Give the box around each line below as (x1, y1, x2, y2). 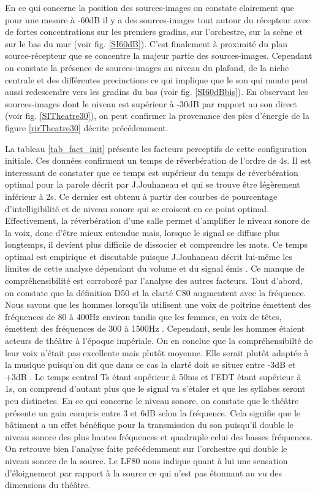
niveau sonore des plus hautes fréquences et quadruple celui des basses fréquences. (5, 430, 313, 443)
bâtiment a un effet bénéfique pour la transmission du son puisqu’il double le (5, 418, 294, 431)
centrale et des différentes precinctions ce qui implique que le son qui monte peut (5, 73, 309, 86)
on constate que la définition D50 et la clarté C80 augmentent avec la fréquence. (5, 286, 306, 299)
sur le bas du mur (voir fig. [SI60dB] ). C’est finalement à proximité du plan (5, 37, 288, 50)
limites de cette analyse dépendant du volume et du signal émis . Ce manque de (5, 262, 305, 275)
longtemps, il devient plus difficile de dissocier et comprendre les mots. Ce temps (5, 238, 308, 251)
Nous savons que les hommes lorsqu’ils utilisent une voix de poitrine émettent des (5, 298, 311, 311)
